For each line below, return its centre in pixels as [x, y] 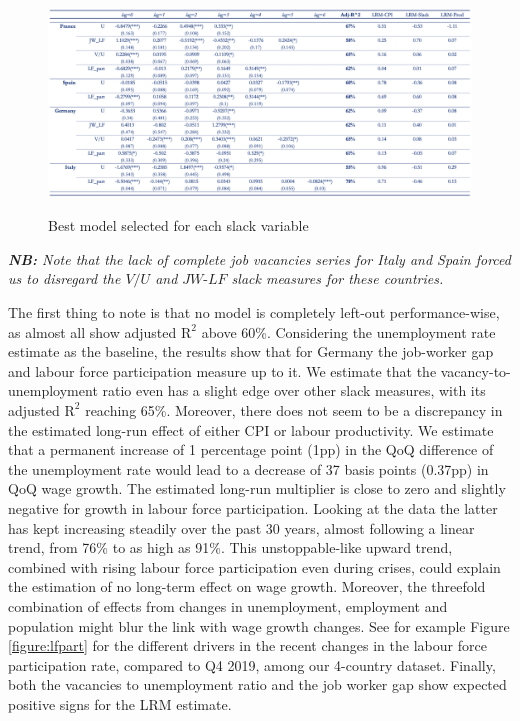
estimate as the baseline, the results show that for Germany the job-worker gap [251, 351]
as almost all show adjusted [92, 331]
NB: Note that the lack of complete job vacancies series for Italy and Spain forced [259, 258]
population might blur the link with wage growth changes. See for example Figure [259, 625]
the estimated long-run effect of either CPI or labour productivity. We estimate [251, 429]
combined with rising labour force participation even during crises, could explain [254, 566]
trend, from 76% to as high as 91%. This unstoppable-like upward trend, [230, 547]
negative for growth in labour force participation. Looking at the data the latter [253, 507]
